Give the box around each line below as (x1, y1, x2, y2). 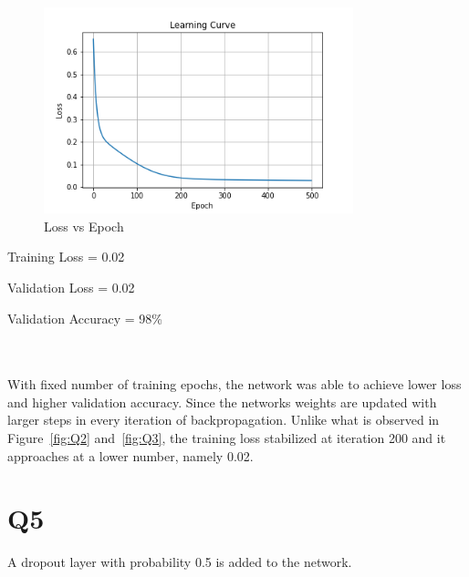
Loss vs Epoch (44, 216, 124, 235)
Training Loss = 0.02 (7, 247, 125, 266)
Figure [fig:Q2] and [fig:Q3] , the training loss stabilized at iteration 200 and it (7, 428, 446, 448)
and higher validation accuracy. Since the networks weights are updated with (7, 392, 437, 411)
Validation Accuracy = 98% (7, 308, 162, 327)
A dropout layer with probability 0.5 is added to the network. (7, 552, 352, 572)
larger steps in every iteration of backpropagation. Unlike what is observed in (7, 410, 440, 429)
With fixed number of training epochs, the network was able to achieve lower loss (7, 375, 462, 394)
